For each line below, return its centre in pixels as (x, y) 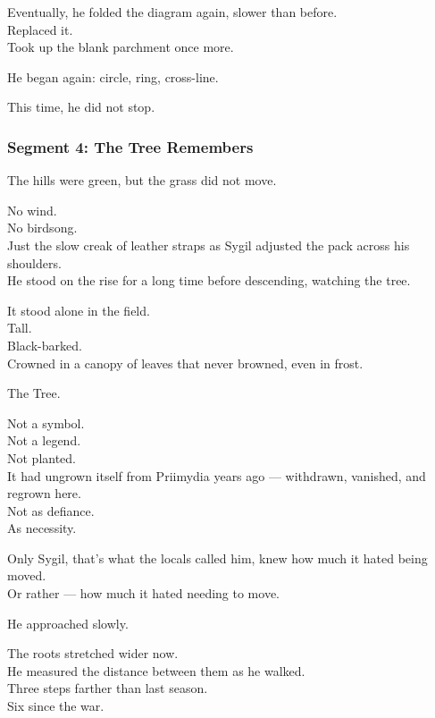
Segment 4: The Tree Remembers (130, 146)
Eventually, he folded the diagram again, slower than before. (172, 12)
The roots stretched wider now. (93, 653)
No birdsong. (42, 228)
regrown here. (44, 493)
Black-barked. (45, 345)
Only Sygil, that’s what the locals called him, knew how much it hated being (217, 558)
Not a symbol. (46, 422)
